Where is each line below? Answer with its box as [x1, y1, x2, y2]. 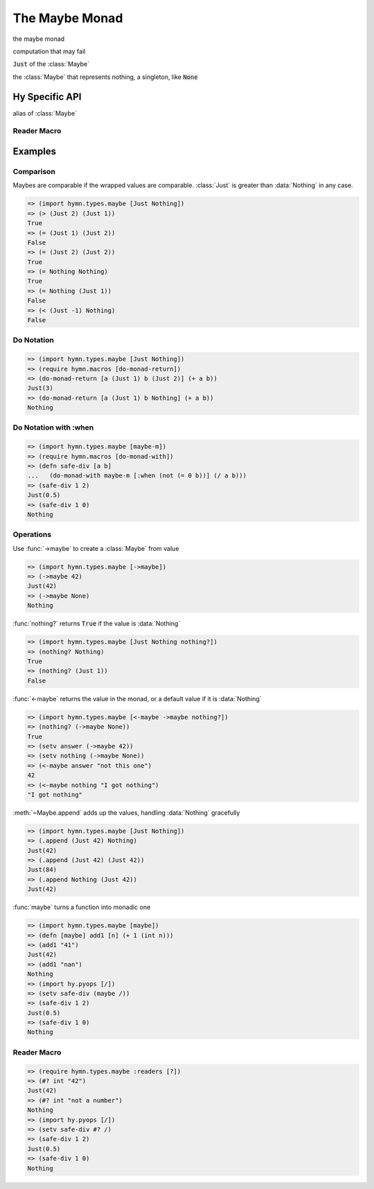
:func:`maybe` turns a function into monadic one [12, 903, 151, 911]
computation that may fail [12, 47, 86, 55]
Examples [12, 146, 57, 157]
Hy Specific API [12, 91, 82, 103]
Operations [12, 530, 52, 540]
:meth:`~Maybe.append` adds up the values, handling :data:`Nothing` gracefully [12, 808, 240, 817]
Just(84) [27, 866, 57, 874]
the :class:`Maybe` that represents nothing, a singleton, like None [12, 73, 198, 81]
